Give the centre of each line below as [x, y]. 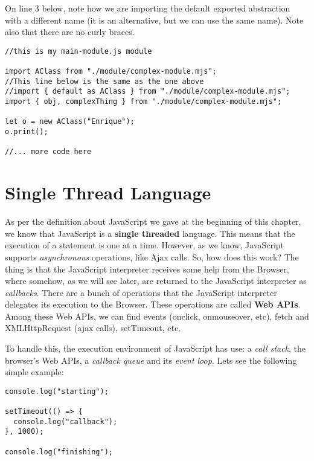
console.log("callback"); [66, 421]
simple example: [34, 372]
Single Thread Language [108, 192]
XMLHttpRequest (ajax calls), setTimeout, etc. [93, 328]
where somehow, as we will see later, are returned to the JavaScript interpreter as [156, 281]
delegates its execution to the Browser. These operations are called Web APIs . [153, 304]
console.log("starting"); [57, 391]
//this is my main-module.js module [78, 51]
